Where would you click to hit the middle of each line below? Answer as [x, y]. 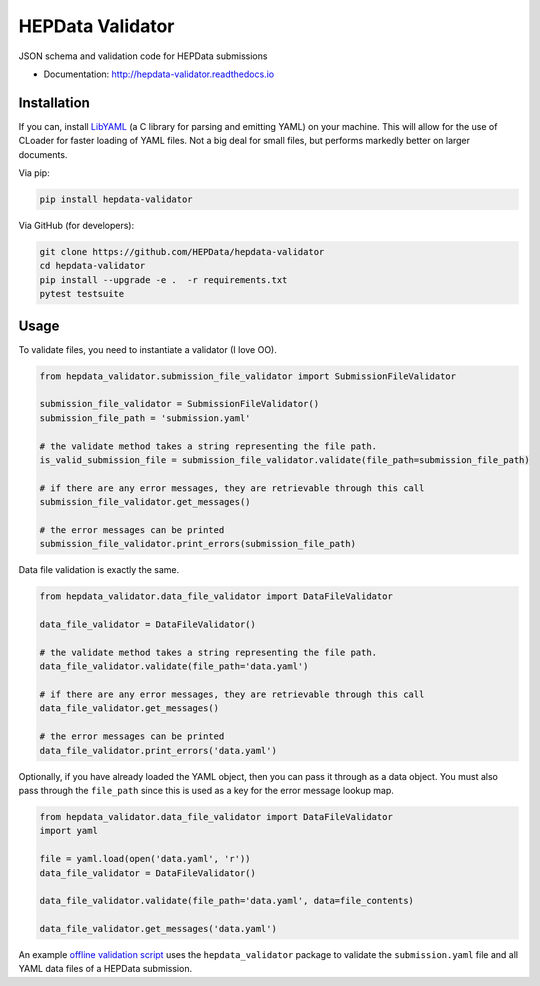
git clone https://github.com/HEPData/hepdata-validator [182, 251]
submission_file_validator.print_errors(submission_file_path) [198, 544]
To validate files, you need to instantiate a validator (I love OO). [147, 349]
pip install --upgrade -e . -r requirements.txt [163, 279]
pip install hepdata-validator [116, 199]
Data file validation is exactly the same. [99, 570]
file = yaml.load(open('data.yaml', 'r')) [145, 859]
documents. [43, 154]
